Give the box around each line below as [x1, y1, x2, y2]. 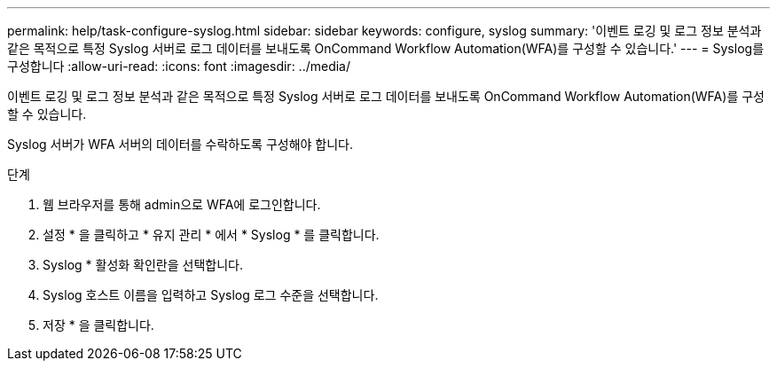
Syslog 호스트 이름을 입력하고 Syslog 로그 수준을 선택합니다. [43, 287, 379, 302]
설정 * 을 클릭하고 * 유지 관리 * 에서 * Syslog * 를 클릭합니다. [43, 227, 380, 242]
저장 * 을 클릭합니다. [43, 317, 154, 333]
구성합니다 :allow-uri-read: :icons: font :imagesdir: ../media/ [7, 59, 351, 74]
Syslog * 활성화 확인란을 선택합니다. [43, 257, 243, 272]
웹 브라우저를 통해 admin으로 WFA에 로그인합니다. [43, 197, 321, 212]
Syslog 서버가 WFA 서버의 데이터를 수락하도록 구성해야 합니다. [7, 137, 354, 152]
